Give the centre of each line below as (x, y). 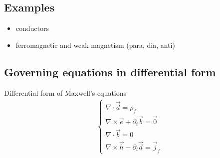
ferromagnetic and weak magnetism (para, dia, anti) (95, 45)
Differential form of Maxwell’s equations (65, 92)
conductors (32, 28)
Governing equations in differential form (110, 72)
